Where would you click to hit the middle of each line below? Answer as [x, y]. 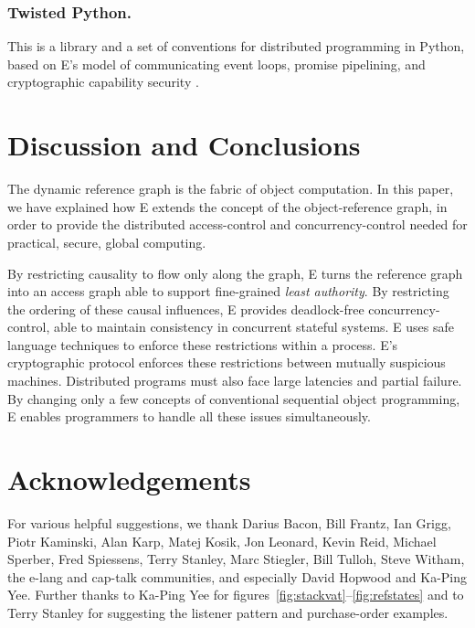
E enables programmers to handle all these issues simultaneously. [189, 416]
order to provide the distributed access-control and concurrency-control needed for [237, 224]
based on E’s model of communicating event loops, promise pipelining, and [216, 64]
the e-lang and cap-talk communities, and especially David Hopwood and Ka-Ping [237, 576]
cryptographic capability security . [103, 82]
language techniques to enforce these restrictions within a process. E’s [203, 344]
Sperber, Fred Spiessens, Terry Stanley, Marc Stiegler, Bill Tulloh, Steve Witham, [236, 559]
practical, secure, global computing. [107, 242]
